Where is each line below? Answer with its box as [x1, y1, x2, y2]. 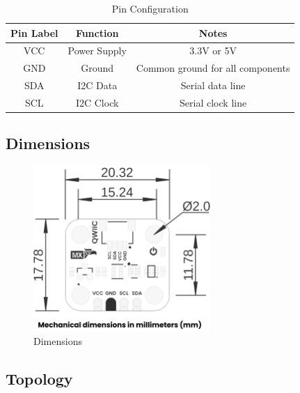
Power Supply [68, 43, 127, 58]
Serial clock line [180, 95, 247, 109]
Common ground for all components [136, 61, 290, 75]
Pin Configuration [111, 1, 189, 15]
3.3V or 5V [189, 43, 237, 58]
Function [75, 25, 119, 40]
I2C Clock [75, 95, 119, 109]
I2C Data [77, 78, 118, 93]
